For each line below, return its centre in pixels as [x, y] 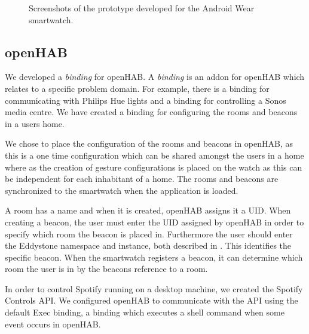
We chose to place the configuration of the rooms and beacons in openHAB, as [149, 143]
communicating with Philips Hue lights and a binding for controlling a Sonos [146, 100]
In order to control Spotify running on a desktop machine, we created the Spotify [154, 288]
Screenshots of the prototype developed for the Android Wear [142, 8]
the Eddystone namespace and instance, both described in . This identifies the [148, 245]
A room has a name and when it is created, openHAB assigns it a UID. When [148, 210]
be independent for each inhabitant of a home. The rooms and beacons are [142, 179]
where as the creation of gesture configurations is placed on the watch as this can [154, 167]
